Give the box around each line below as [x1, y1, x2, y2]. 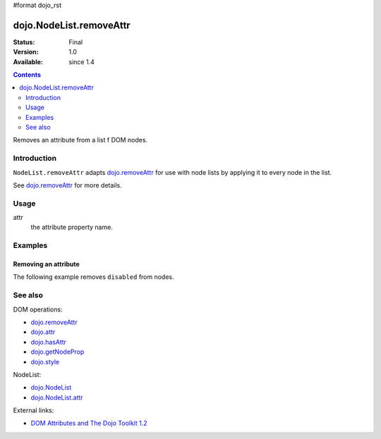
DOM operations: [13, 305, 63, 314]
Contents [13, 70, 42, 79]
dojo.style [30, 357, 60, 366]
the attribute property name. [30, 223, 113, 232]
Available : [13, 57, 44, 66]
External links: [13, 406, 54, 415]
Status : [13, 37, 35, 46]
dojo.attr [30, 328, 56, 336]
